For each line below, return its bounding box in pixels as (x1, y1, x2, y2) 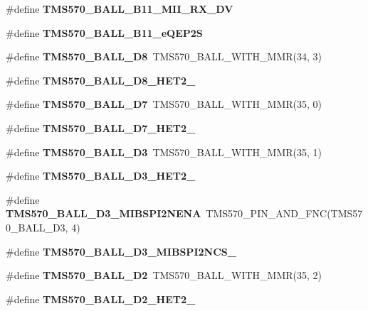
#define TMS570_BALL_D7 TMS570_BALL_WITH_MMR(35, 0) (6, 97, 322, 111)
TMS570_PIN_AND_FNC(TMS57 (206, 206, 363, 221)
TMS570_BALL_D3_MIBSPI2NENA (6, 206, 201, 221)
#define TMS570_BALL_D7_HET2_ (6, 120, 196, 135)
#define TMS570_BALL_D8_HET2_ (6, 72, 196, 87)
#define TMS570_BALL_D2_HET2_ (6, 291, 196, 306)
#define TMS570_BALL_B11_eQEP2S (6, 25, 203, 40)
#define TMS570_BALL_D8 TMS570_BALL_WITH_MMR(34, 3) (6, 49, 322, 64)
